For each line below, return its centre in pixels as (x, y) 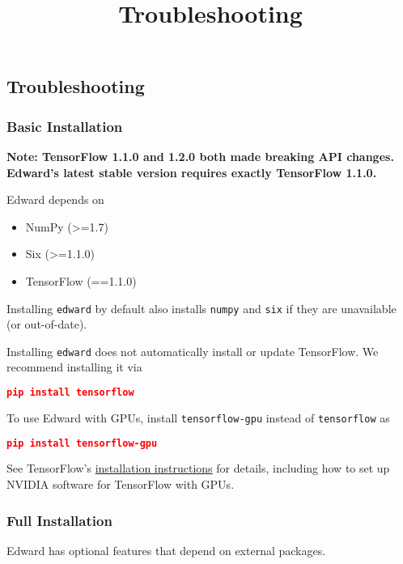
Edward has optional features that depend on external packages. (166, 550)
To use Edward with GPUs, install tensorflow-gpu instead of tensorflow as (198, 417)
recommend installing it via (74, 367)
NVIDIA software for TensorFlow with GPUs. (121, 484)
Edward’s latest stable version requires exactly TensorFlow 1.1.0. (192, 172)
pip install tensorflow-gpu (82, 443)
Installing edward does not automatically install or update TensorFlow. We (193, 351)
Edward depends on (55, 199)
